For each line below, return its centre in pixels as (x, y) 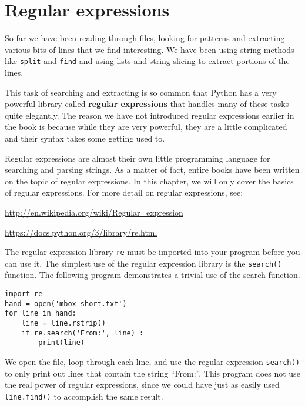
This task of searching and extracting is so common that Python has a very (141, 92)
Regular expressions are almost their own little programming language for (138, 158)
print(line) (62, 343)
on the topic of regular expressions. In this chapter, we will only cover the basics (149, 181)
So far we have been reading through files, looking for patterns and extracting (145, 38)
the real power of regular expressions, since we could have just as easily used (142, 385)
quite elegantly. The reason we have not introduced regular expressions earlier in (150, 115)
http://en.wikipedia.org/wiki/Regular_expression (94, 212)
